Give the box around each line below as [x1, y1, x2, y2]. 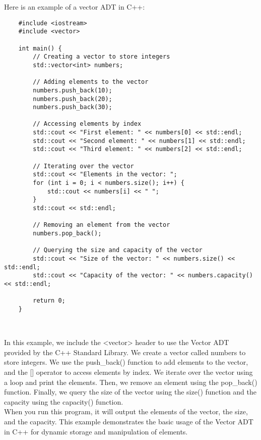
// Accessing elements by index [33, 120, 142, 128]
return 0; [33, 297, 66, 305]
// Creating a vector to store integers [33, 53, 170, 61]
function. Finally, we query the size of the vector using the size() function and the [4, 386, 257, 397]
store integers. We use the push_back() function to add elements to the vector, [4, 357, 248, 367]
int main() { [18, 44, 62, 52]
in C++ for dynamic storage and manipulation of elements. [4, 426, 188, 436]
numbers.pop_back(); [33, 230, 102, 237]
